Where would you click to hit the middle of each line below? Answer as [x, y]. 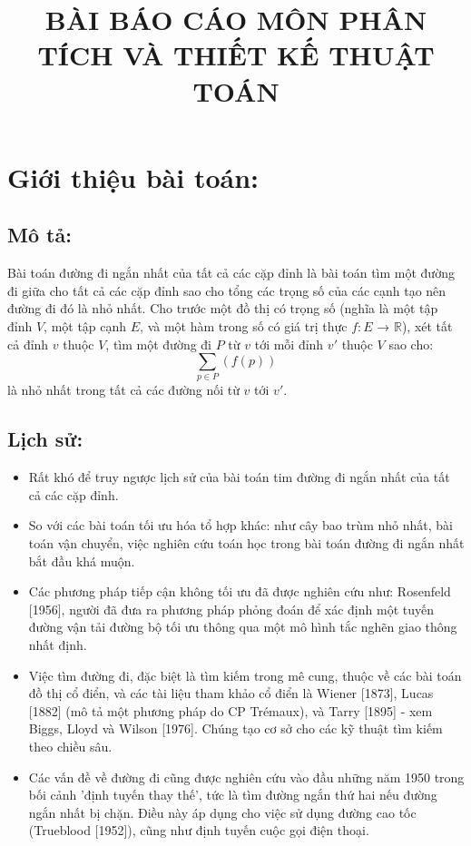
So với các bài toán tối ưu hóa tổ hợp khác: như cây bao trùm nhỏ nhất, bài [240, 525]
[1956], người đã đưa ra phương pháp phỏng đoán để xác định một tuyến [231, 609]
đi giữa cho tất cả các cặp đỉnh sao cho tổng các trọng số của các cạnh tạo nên [227, 290]
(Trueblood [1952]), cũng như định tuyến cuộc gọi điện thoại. [199, 830]
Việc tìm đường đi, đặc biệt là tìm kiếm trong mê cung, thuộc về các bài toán [245, 675]
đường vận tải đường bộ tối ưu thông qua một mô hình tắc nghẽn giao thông [243, 627]
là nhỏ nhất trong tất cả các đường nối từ [123, 390]
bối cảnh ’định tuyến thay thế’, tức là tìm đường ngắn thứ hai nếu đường [233, 795]
